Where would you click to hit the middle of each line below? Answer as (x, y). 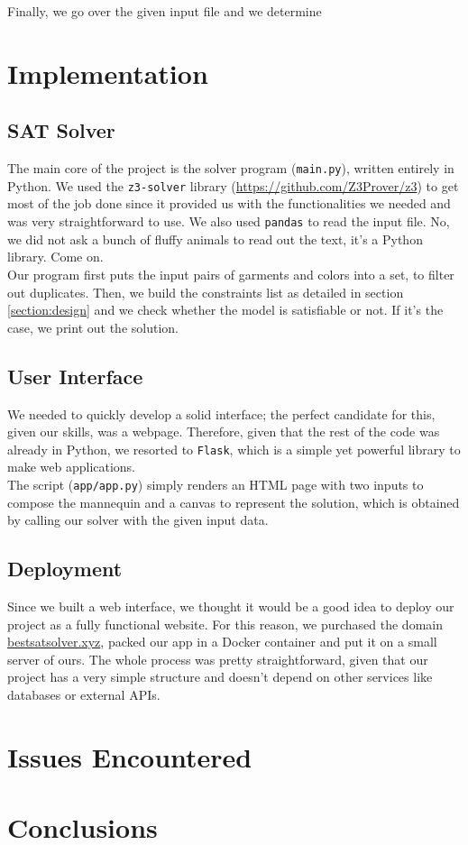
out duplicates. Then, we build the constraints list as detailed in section (206, 292)
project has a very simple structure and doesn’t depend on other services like (220, 677)
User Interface (75, 376)
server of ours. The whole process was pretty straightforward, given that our (218, 659)
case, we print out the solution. (93, 327)
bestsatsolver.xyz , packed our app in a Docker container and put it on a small (222, 642)
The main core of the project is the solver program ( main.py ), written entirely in (231, 168)
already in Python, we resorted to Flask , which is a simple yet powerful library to (234, 449)
